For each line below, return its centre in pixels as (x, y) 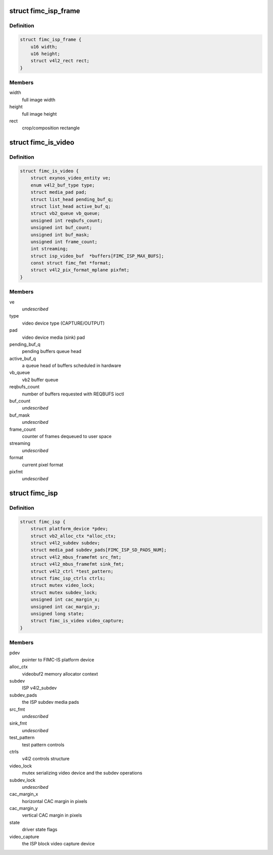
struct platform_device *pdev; (69, 529)
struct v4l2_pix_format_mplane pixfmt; (80, 270)
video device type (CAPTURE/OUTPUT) (63, 323)
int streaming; (49, 249)
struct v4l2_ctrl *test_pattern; (72, 571)
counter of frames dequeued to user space (67, 436)
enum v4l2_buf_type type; (63, 185)
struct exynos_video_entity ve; (71, 178)
